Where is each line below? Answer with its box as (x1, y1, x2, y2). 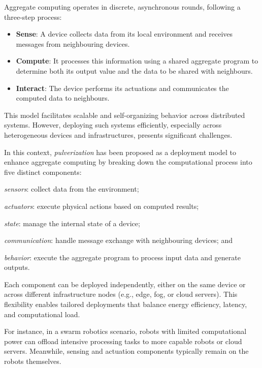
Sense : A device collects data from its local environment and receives (16, 28, 233, 39)
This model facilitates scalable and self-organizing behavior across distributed (4, 109, 245, 120)
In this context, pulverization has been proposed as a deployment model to (4, 146, 236, 157)
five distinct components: (4, 166, 82, 177)
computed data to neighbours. (16, 93, 110, 103)
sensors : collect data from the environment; (4, 183, 139, 194)
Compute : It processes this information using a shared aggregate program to (16, 55, 258, 66)
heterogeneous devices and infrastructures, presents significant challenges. (4, 129, 233, 140)
